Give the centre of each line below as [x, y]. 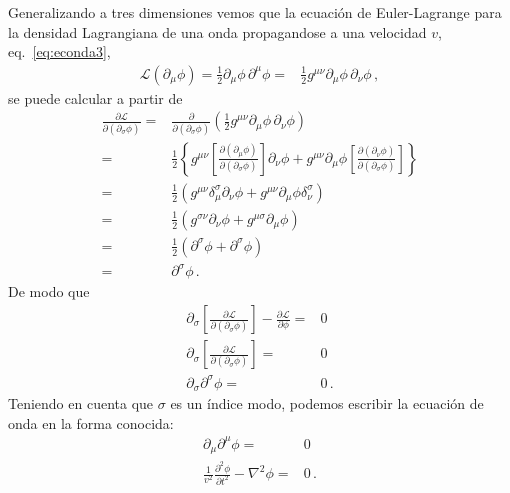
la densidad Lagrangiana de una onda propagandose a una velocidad [217, 31]
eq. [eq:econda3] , [59, 51]
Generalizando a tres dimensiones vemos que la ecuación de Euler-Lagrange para [255, 12]
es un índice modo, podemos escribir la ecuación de [327, 403]
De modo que [49, 291]
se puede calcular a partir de [95, 97]
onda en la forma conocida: [91, 422]
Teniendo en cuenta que [81, 403]
